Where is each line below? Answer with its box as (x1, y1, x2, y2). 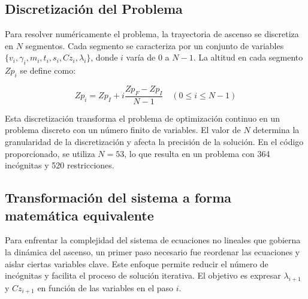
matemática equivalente (5, 206, 154, 224)
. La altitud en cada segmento (193, 51, 303, 64)
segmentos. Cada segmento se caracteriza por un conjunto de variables (25, 39, 284, 52)
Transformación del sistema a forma (5, 188, 232, 207)
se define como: (20, 64, 76, 77)
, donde (90, 51, 118, 64)
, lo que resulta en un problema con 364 (124, 147, 270, 159)
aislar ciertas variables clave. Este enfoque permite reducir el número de (5, 257, 268, 270)
